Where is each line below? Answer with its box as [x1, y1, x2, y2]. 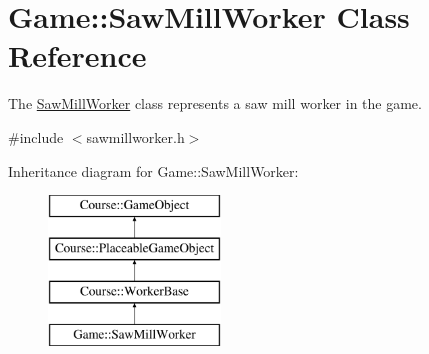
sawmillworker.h [86, 126, 185, 147]
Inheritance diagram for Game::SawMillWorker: [8, 160, 299, 181]
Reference [8, 35, 147, 76]
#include [8, 126, 64, 147]
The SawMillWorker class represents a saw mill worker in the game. [8, 93, 422, 114]
